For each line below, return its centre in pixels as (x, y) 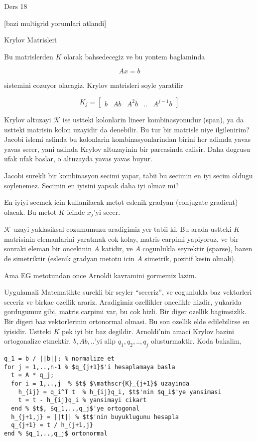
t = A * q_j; (33, 375)
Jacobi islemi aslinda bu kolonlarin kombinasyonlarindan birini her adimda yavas (128, 139)
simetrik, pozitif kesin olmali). (190, 258)
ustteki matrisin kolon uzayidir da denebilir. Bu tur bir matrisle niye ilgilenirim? (127, 129)
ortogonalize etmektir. (38, 341)
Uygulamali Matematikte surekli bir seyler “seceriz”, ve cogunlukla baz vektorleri (128, 292)
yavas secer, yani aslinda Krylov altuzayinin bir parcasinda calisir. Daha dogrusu (127, 149)
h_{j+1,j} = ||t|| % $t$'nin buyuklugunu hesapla (95, 417)
